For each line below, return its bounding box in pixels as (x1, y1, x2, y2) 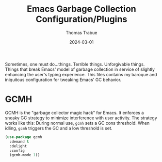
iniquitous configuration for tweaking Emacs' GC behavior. (5, 77, 122, 82)
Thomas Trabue (65, 30, 97, 35)
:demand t (9, 139, 29, 144)
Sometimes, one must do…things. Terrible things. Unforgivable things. (5, 61, 145, 67)
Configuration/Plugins (35, 14, 128, 25)
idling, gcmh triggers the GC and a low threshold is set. (5, 125, 113, 131)
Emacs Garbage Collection (26, 3, 137, 15)
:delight (9, 144, 27, 148)
